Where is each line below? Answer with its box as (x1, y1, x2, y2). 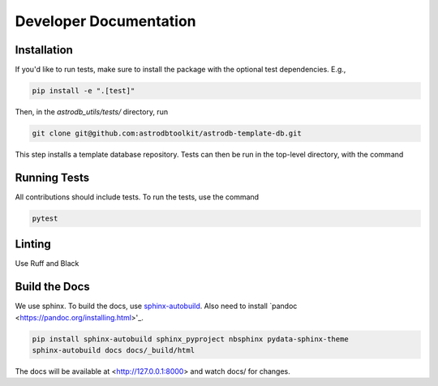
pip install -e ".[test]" (32, 86, 135, 96)
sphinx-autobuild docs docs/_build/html (32, 345, 195, 355)
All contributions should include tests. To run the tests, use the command (15, 191, 260, 202)
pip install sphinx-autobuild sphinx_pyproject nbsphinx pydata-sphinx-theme (32, 334, 349, 344)
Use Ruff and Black (15, 259, 79, 268)
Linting (15, 238, 52, 251)
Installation (15, 43, 73, 57)
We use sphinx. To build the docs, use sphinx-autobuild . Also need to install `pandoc (15, 301, 298, 311)
